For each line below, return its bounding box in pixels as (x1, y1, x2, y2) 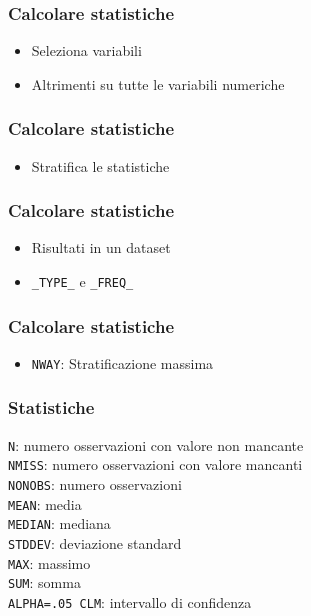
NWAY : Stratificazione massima (31, 352, 214, 373)
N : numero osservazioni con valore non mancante (8, 434, 304, 455)
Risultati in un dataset (31, 237, 171, 258)
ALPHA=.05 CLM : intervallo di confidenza (8, 592, 252, 613)
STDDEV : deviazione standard (8, 533, 182, 554)
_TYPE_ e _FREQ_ (31, 271, 134, 292)
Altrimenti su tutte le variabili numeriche (31, 73, 285, 94)
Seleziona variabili (31, 40, 142, 61)
